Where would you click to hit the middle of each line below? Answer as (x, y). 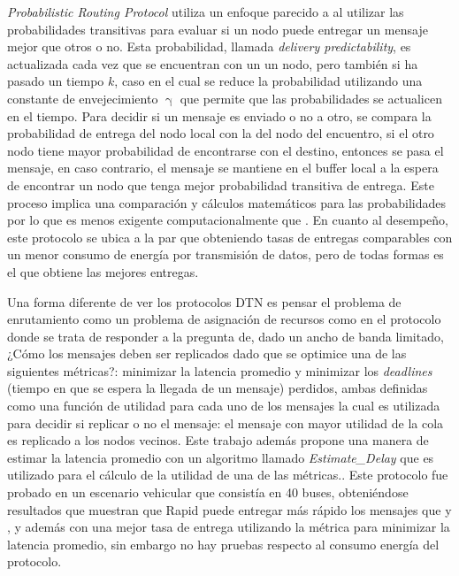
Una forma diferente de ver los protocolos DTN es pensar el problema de (204, 301)
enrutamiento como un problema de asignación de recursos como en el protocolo (224, 319)
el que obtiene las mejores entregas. (103, 271)
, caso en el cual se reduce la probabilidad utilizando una (268, 81)
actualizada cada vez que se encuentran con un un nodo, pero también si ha (213, 63)
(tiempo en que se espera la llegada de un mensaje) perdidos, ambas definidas (218, 388)
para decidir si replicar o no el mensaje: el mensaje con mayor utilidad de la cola (226, 422)
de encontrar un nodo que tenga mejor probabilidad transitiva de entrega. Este (221, 184)
